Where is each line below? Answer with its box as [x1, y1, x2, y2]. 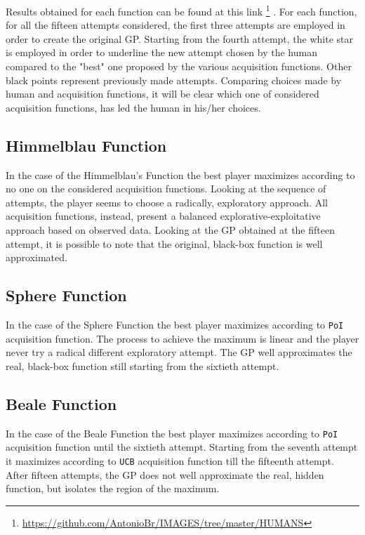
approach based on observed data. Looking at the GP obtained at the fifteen [6, 222, 335, 237]
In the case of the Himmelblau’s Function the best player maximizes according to [6, 167, 355, 182]
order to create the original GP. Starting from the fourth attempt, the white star [6, 31, 353, 46]
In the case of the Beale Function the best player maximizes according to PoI [6, 425, 338, 440]
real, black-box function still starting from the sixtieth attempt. [6, 358, 279, 373]
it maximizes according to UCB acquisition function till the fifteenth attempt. [6, 453, 334, 468]
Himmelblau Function [6, 134, 167, 156]
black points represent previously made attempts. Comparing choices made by [6, 72, 342, 87]
